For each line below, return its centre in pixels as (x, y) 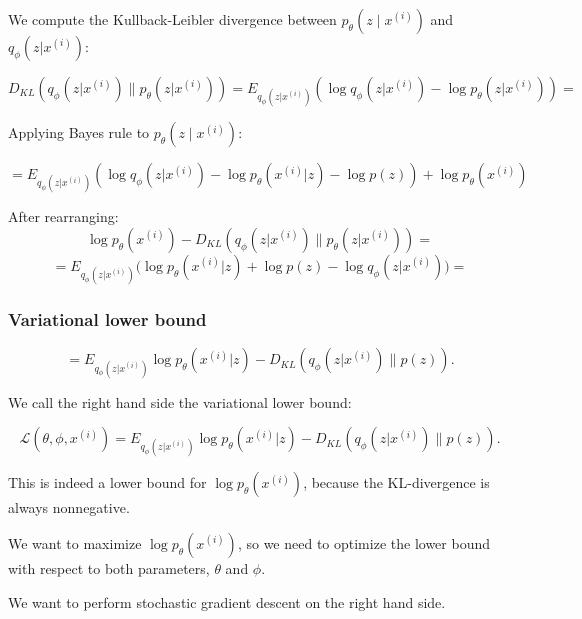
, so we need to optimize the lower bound (363, 542)
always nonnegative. (69, 507)
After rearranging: (63, 216)
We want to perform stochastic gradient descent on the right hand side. (227, 601)
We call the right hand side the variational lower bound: (180, 401)
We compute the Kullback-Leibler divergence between (172, 19)
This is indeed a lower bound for (107, 482)
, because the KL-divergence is (396, 482)
